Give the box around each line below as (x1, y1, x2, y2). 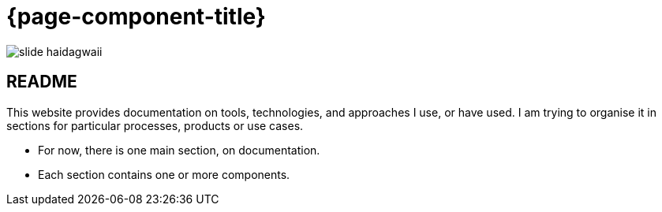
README (6, 72, 77, 92)
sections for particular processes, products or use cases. (6, 118, 304, 132)
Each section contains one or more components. (38, 167, 290, 181)
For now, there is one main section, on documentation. (38, 143, 320, 157)
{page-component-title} (6, 3, 266, 30)
